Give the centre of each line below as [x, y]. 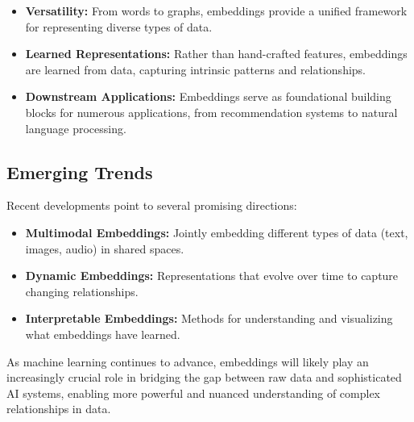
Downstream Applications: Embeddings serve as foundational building [208, 96]
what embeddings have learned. [103, 334]
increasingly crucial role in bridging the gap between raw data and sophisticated [204, 377]
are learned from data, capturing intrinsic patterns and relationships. [195, 69]
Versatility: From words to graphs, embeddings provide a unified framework [216, 10]
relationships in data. [59, 409]
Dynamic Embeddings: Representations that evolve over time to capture [212, 276]
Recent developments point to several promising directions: [152, 205]
